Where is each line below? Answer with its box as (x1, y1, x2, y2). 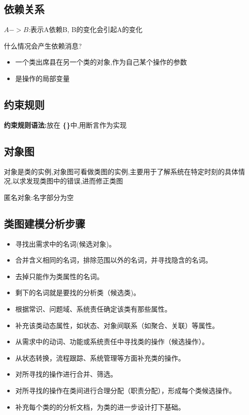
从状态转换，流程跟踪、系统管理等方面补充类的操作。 (15, 352, 185, 363)
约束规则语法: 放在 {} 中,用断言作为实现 (4, 119, 127, 130)
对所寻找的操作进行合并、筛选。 (15, 369, 117, 379)
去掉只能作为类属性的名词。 (15, 271, 104, 281)
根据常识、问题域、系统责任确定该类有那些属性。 (15, 303, 171, 314)
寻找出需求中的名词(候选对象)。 (15, 238, 116, 249)
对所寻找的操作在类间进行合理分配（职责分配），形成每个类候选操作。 (15, 385, 236, 395)
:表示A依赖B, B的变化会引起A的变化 (28, 24, 142, 34)
